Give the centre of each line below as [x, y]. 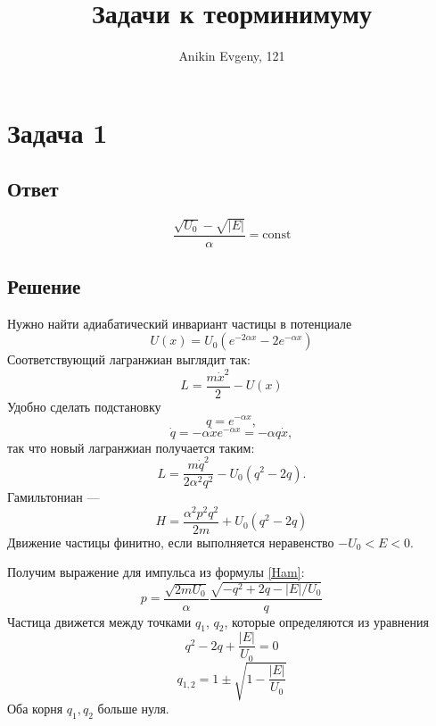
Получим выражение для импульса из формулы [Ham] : [156, 572]
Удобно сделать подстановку [84, 406]
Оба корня [35, 709]
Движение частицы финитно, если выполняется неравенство [171, 542]
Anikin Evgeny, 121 [232, 56]
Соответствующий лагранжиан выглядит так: [129, 359]
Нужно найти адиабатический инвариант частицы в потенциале [180, 323]
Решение [44, 286]
